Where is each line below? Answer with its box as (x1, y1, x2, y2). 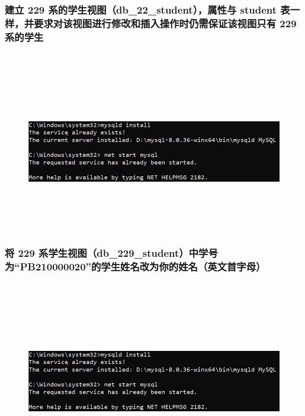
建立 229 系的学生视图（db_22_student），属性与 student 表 (5, 2, 290, 17)
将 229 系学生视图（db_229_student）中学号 (5, 245, 218, 260)
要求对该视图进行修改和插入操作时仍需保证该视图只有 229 (34, 15, 297, 30)
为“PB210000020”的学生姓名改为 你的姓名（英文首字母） (5, 259, 266, 273)
